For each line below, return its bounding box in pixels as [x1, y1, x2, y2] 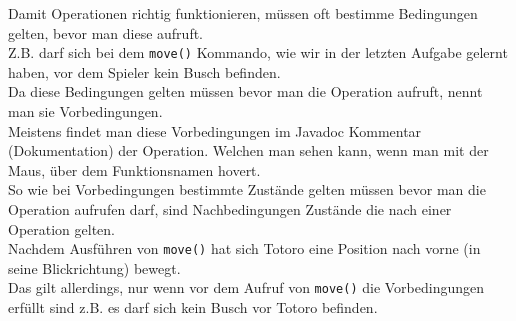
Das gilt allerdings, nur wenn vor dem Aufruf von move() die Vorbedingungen [8, 277, 485, 298]
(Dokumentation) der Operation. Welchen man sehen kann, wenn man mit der [8, 140, 489, 161]
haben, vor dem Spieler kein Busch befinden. [8, 61, 281, 82]
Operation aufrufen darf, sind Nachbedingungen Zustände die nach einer [8, 199, 452, 219]
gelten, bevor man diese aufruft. [8, 22, 204, 43]
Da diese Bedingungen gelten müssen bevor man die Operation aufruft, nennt [8, 81, 483, 102]
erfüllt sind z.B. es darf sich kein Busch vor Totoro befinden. [8, 297, 378, 318]
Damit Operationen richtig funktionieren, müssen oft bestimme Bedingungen [8, 3, 478, 23]
